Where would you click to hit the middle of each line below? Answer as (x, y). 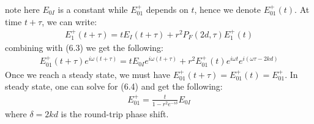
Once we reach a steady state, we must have (88, 74)
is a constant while (93, 9)
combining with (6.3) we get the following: (84, 48)
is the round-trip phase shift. (115, 113)
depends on (167, 9)
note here (22, 9)
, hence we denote (227, 9)
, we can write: (69, 21)
